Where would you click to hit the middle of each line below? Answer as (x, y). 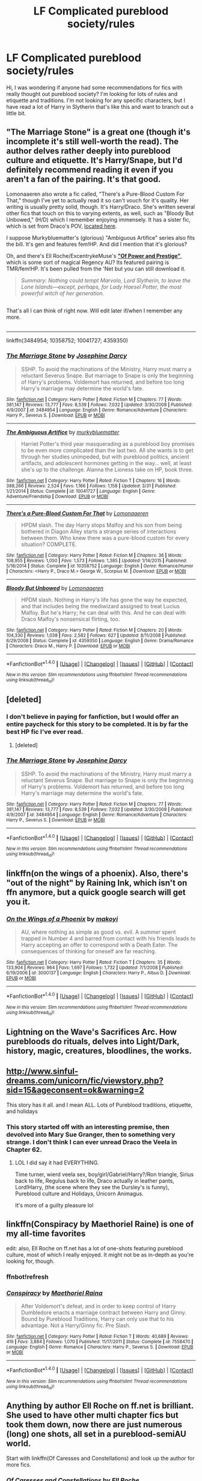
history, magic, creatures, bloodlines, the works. (99, 1051)
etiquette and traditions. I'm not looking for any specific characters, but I (96, 100)
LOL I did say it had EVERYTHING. (57, 1162)
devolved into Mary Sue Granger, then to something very (91, 1134)
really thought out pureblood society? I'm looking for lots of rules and (92, 94)
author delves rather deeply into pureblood (88, 151)
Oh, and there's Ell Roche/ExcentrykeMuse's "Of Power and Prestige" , (94, 255)
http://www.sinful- (42, 1071)
